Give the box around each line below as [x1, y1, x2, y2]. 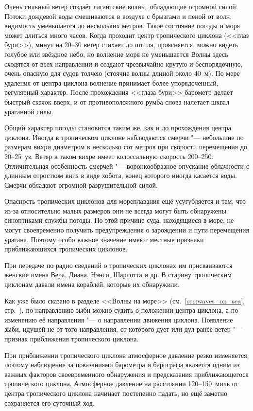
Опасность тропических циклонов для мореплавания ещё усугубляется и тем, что [4, 196, 246, 206]
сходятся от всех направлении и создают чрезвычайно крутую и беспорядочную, [4, 58, 243, 69]
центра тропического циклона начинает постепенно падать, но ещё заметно [4, 388, 228, 398]
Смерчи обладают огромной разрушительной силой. [4, 179, 158, 190]
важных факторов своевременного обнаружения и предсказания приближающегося [4, 369, 249, 379]
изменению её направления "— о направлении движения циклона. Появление [4, 314, 233, 324]
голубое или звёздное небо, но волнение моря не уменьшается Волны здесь [4, 49, 228, 59]
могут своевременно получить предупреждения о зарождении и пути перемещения [4, 225, 250, 235]
